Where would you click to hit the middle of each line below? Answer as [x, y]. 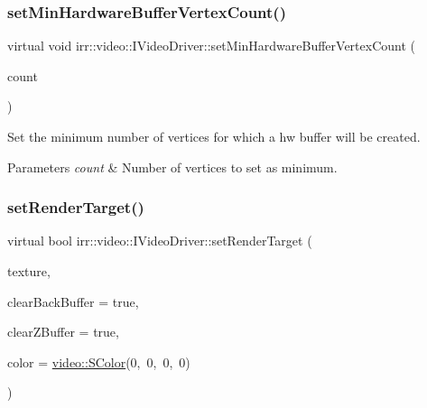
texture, [29, 271]
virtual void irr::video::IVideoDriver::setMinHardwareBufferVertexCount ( [212, 46]
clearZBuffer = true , [63, 332]
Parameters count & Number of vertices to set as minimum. [172, 167]
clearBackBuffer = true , [73, 301]
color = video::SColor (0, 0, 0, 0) [99, 362]
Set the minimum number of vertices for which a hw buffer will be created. [214, 136]
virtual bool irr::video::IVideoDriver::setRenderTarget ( [160, 241]
